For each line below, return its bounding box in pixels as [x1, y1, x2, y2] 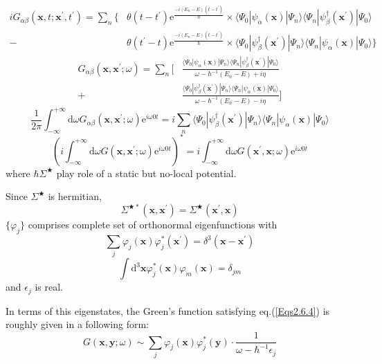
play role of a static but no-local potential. [56, 165, 237, 180]
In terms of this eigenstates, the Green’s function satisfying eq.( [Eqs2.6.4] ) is [6, 303, 330, 318]
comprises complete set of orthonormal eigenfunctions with [28, 217, 278, 232]
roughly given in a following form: [6, 317, 149, 331]
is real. [35, 280, 63, 294]
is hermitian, [48, 189, 102, 203]
